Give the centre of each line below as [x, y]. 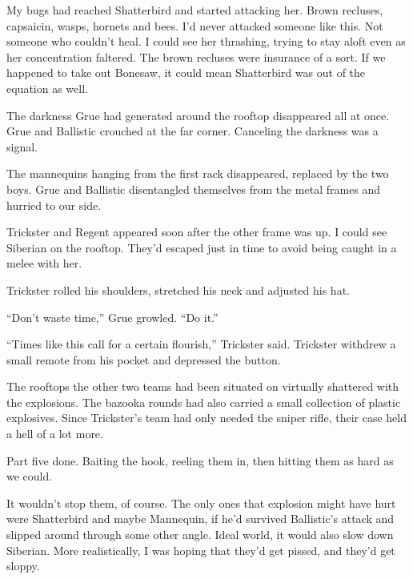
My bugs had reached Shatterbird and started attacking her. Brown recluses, [195, 10]
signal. [22, 146]
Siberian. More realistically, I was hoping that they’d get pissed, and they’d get [201, 550]
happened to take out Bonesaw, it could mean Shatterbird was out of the [186, 72]
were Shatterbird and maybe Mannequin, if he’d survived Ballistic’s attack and [200, 519]
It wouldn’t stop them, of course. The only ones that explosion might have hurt [201, 503]
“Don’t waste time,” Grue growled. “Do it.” [112, 317]
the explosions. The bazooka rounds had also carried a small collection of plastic [204, 402]
